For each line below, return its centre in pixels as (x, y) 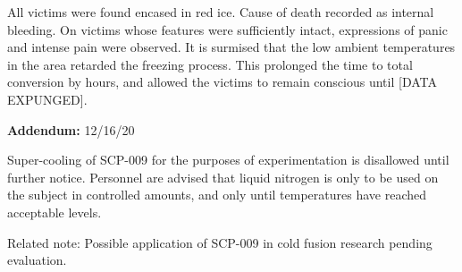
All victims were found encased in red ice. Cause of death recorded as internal (221, 12)
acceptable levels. (55, 212)
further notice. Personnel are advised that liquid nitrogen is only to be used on (223, 177)
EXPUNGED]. (47, 99)
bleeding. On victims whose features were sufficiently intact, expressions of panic (227, 29)
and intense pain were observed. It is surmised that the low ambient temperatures (231, 47)
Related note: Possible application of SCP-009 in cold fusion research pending (220, 242)
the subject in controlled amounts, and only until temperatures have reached (217, 195)
